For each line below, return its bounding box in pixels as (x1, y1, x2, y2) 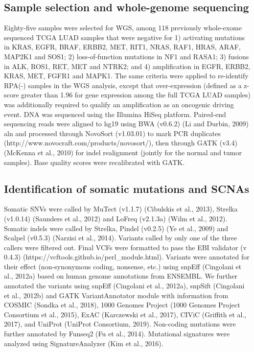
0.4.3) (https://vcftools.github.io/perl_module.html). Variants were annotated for (4, 252, 250, 262)
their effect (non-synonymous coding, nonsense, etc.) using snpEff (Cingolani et (4, 261, 242, 271)
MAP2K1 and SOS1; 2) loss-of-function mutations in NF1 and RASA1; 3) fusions (4, 51, 249, 61)
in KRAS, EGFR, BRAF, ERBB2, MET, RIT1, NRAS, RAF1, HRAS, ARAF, (4, 42, 241, 52)
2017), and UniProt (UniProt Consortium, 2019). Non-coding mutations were (4, 319, 236, 329)
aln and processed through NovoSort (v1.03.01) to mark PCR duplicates (4, 128, 221, 138)
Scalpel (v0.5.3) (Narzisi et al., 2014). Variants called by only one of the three (4, 233, 237, 243)
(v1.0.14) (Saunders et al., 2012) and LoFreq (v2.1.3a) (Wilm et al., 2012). (4, 213, 228, 223)
